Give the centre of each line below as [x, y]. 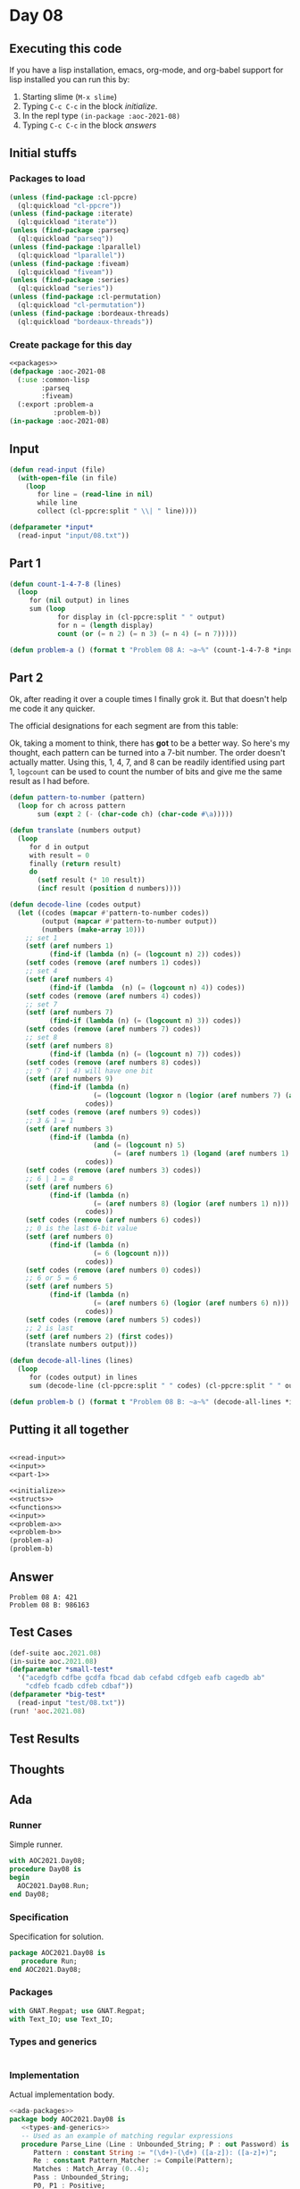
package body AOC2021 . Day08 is [67, 2119]
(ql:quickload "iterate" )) [67, 222]
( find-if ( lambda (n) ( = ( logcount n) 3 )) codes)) [145, 1021]
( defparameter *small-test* [62, 1670]
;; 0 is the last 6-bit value [82, 1229]
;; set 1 [42, 938]
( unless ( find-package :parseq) [69, 230]
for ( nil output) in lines [79, 601]
